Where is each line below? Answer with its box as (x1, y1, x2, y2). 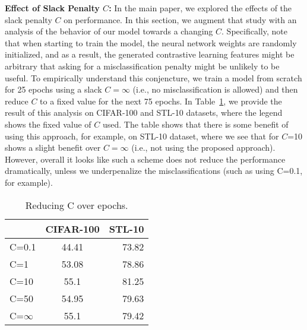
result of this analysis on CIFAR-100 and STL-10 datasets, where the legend (5, 106, 283, 119)
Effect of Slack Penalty (5, 2, 100, 14)
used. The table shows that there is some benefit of (102, 118, 289, 130)
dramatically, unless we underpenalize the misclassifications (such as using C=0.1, (5, 164, 303, 177)
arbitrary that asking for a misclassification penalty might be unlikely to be (5, 59, 280, 72)
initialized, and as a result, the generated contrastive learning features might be (5, 48, 295, 61)
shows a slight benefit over (5, 141, 101, 154)
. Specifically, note (221, 25, 287, 37)
